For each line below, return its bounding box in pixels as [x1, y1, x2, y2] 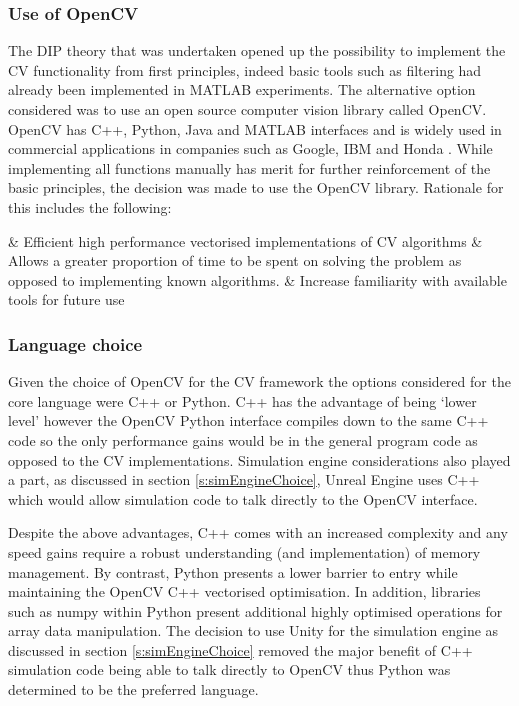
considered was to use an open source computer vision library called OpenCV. [8, 99, 487, 119]
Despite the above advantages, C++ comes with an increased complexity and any [8, 522, 508, 543]
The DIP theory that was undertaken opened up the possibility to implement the [8, 40, 506, 61]
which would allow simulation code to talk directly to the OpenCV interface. [8, 488, 478, 509]
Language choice [8, 331, 143, 356]
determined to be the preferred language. [8, 679, 259, 700]
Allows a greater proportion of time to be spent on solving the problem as [8, 250, 462, 271]
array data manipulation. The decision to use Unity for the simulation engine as [8, 620, 499, 641]
